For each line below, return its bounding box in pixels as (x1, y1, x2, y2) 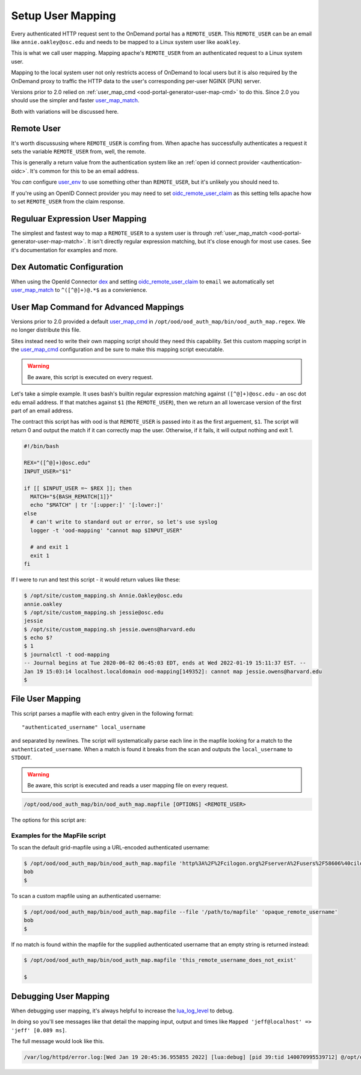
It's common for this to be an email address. (30, 167, 140, 175)
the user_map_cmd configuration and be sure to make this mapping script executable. (11, 345, 224, 353)
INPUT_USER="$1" (23, 468, 72, 475)
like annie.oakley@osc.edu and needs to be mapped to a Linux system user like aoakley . (11, 38, 241, 45)
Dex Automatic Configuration (11, 262, 123, 272)
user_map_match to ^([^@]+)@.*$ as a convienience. (11, 286, 147, 293)
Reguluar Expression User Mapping (11, 214, 147, 224)
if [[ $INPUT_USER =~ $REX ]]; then (23, 485, 132, 492)
